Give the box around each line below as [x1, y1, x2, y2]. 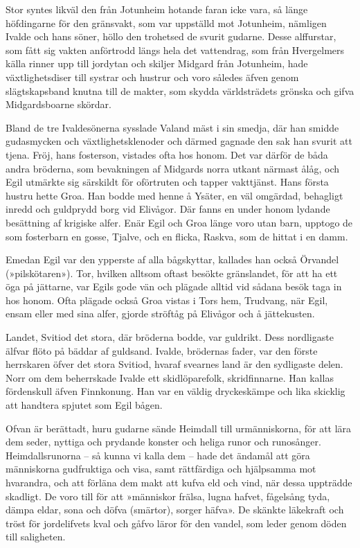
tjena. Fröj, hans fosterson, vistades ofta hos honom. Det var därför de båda [6, 147, 328, 161]
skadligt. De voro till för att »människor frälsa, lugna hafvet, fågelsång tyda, [6, 488, 330, 503]
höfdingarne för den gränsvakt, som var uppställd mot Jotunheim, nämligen [6, 15, 327, 30]
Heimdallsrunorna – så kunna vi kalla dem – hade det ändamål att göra [6, 448, 310, 462]
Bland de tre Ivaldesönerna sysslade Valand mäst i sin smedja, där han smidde [6, 120, 339, 134]
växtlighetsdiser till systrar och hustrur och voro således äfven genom [6, 69, 299, 84]
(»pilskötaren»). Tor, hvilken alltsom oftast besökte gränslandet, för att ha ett [6, 265, 338, 280]
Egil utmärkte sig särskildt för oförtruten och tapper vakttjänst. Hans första [6, 175, 329, 189]
